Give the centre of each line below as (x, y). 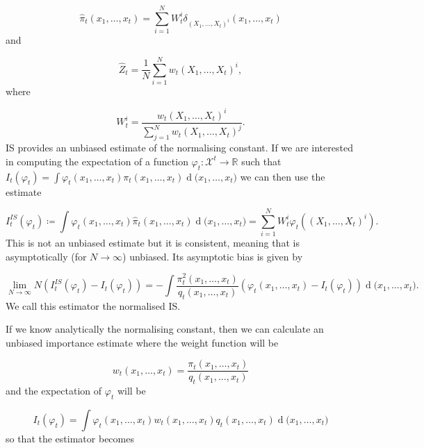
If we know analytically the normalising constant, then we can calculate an (165, 329)
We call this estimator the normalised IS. (93, 305)
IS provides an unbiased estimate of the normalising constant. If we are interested (179, 148)
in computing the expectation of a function (97, 161)
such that (261, 161)
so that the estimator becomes (70, 438)
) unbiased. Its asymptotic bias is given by (213, 256)
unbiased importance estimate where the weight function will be (142, 342)
